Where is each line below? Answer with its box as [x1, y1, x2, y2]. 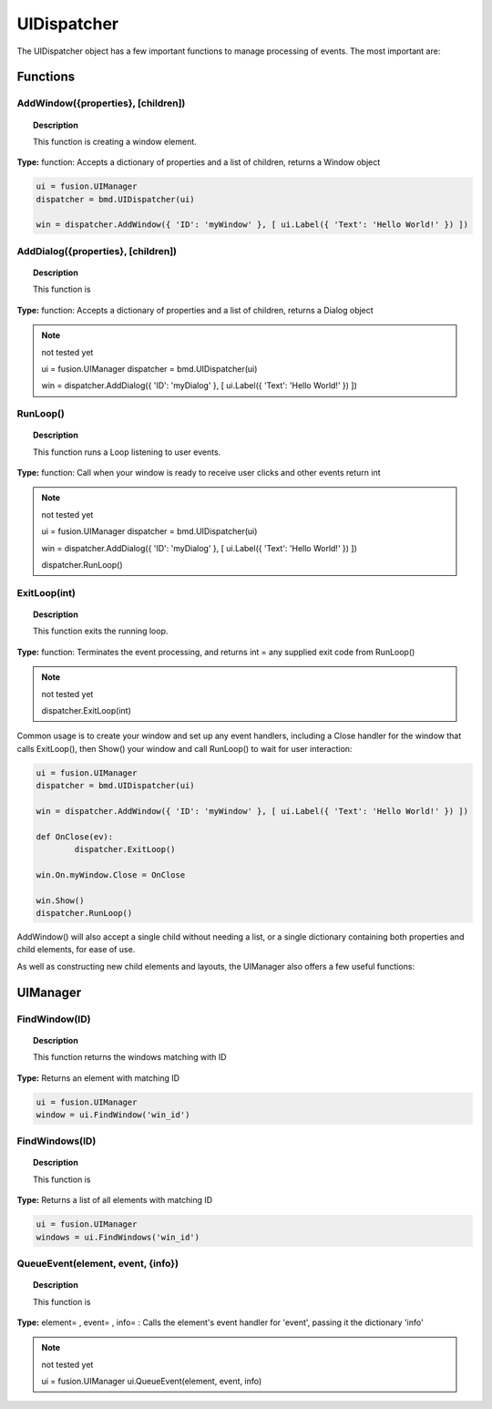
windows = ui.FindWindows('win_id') [36, 1231, 200, 1242]
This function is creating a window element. [33, 136, 198, 147]
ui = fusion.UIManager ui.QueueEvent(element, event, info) [41, 1376, 262, 1387]
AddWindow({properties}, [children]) [16, 97, 186, 109]
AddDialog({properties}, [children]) [16, 244, 178, 257]
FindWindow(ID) [16, 1013, 91, 1025]
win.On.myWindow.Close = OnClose [36, 869, 186, 879]
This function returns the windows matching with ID [33, 1052, 227, 1063]
